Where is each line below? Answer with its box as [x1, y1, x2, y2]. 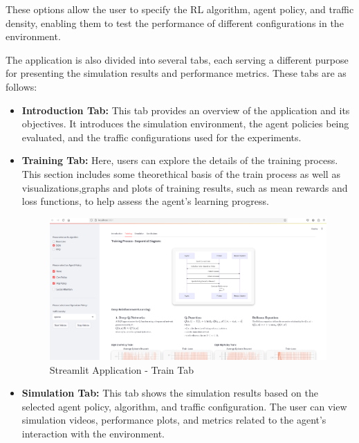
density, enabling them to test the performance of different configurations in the [6, 15, 344, 30]
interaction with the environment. [21, 426, 165, 441]
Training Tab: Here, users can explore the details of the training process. [21, 153, 338, 168]
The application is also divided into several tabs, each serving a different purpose [6, 52, 349, 66]
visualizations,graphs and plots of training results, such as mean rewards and [21, 180, 348, 195]
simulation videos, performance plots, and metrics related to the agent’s [21, 413, 326, 427]
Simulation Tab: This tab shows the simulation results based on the [21, 386, 318, 400]
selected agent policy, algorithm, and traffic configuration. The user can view [21, 399, 347, 413]
